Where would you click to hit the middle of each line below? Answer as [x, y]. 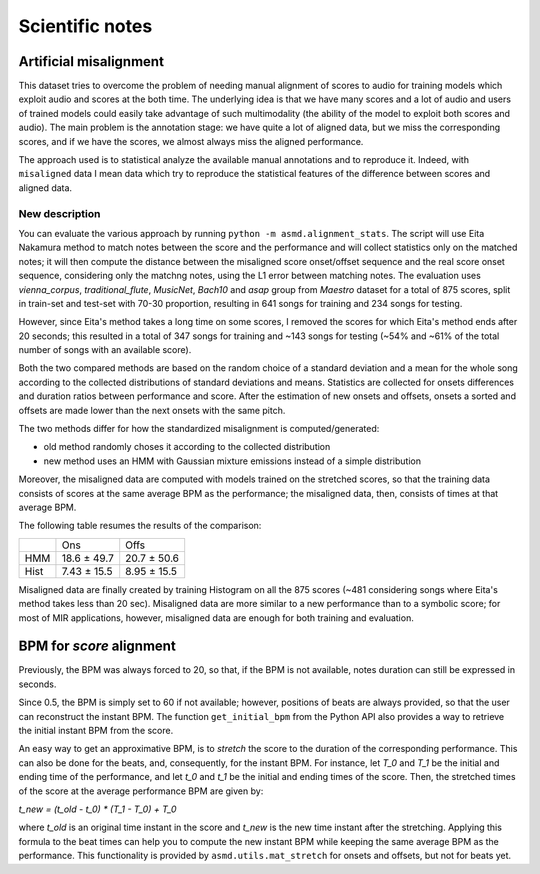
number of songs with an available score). [105, 350]
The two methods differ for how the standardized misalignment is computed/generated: [199, 429]
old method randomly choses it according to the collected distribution [187, 447]
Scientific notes [85, 26]
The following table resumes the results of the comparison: [140, 526]
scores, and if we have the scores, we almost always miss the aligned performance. [191, 141]
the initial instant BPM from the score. [96, 730]
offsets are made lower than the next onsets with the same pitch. [152, 410]
